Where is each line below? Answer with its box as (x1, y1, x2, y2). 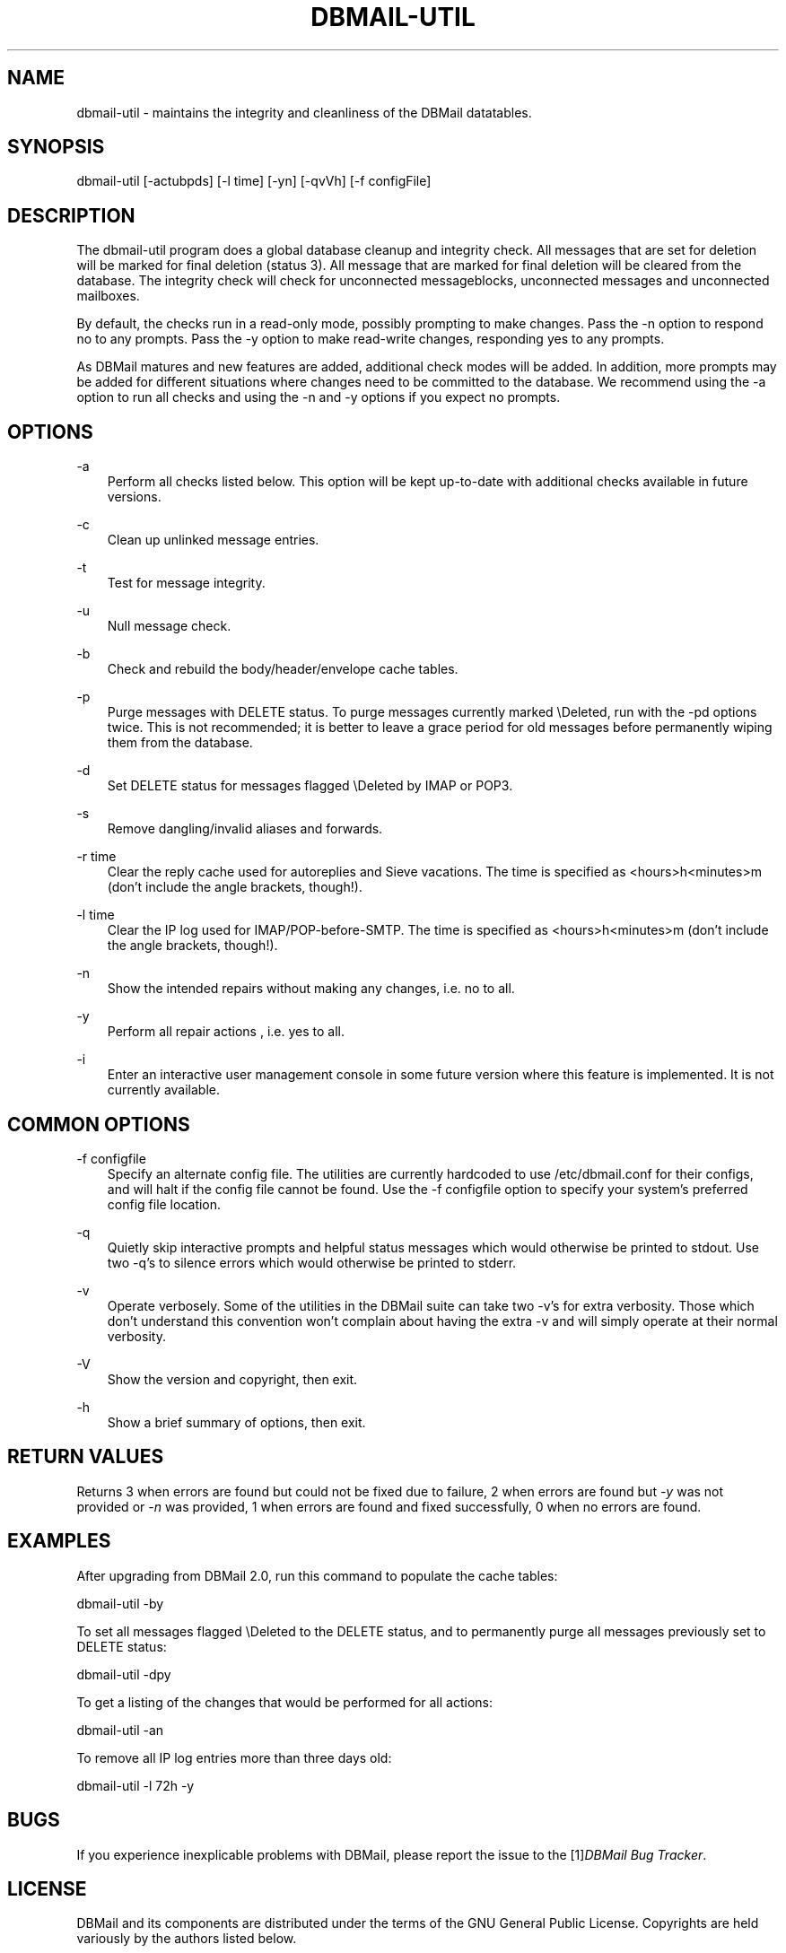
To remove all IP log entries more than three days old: (76, 1749, 392, 1766)
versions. (107, 489, 162, 505)
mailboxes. (76, 288, 140, 304)
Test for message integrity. (107, 575, 266, 591)
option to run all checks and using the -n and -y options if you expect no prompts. (76, 389, 561, 405)
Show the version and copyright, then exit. (107, 1371, 358, 1387)
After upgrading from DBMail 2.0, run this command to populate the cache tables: (76, 1567, 558, 1583)
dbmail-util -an (76, 1722, 164, 1738)
